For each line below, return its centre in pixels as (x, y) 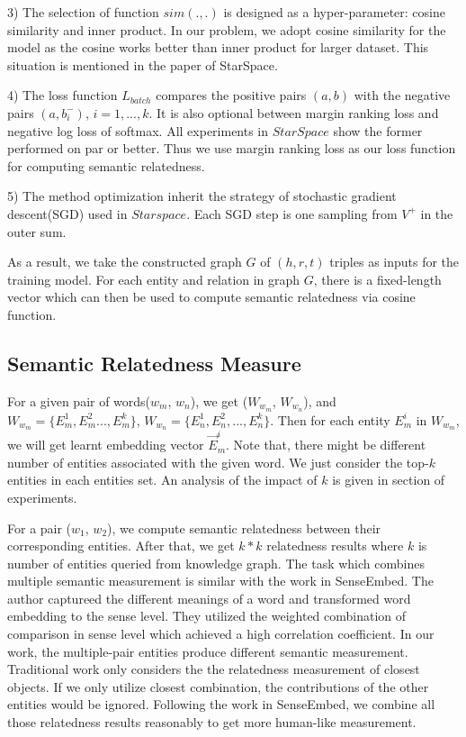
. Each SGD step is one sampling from (292, 213)
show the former (378, 130)
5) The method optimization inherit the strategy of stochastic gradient (202, 196)
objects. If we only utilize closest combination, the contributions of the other (218, 686)
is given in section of (389, 480)
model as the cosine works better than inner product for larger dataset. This (218, 47)
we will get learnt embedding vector (106, 445)
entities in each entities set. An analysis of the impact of (162, 480)
